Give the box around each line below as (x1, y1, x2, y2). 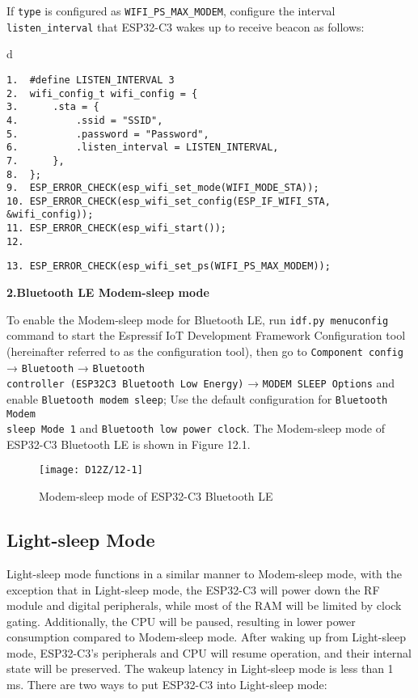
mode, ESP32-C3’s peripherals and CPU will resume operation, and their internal (6, 644, 412, 661)
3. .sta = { (6, 101, 99, 113)
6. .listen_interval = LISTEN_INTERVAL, (6, 142, 279, 154)
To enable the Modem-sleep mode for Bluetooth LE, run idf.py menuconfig (6, 311, 389, 328)
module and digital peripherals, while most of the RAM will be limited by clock (6, 597, 402, 614)
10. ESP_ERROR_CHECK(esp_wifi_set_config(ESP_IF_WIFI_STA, (6, 195, 331, 207)
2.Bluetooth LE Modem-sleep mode (6, 284, 209, 301)
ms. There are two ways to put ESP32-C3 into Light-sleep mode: (6, 676, 327, 693)
